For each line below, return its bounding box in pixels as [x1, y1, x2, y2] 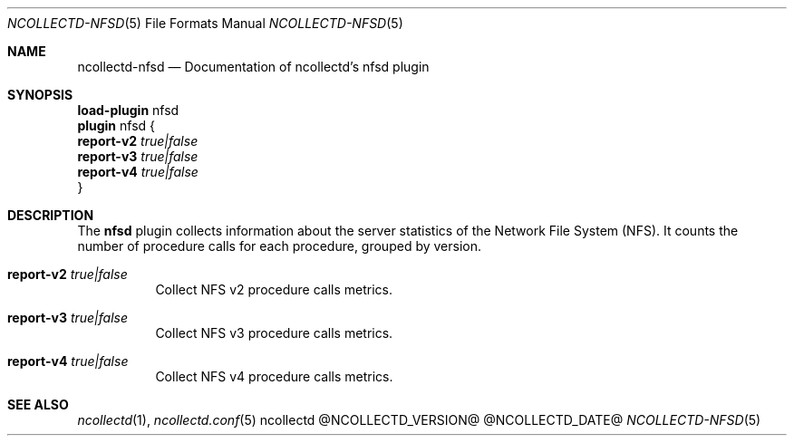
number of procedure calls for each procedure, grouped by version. [77, 238, 482, 254]
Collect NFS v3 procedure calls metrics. [155, 325, 393, 341]
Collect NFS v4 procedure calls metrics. [155, 369, 393, 384]
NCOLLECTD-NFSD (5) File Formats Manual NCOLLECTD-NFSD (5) [7, 15, 403, 31]
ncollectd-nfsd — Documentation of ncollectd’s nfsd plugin [77, 59, 430, 74]
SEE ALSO [7, 397, 69, 412]
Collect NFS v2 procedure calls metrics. [155, 282, 393, 297]
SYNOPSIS [7, 87, 73, 102]
